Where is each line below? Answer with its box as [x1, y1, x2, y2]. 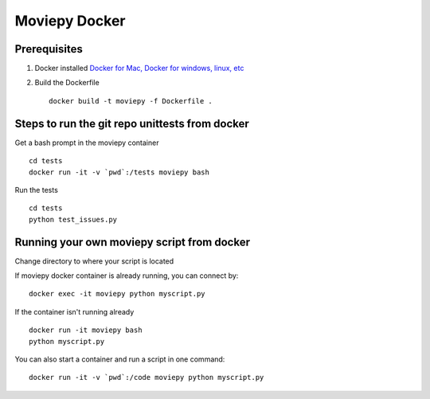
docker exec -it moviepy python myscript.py [29, 289, 206, 299]
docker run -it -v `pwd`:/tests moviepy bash [29, 167, 210, 177]
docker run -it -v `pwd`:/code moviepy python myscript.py [29, 373, 264, 382]
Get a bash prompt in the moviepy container [14, 138, 159, 147]
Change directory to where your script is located [14, 256, 174, 266]
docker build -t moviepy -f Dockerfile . [49, 96, 213, 105]
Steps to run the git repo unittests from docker [14, 116, 250, 131]
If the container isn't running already [14, 307, 135, 316]
